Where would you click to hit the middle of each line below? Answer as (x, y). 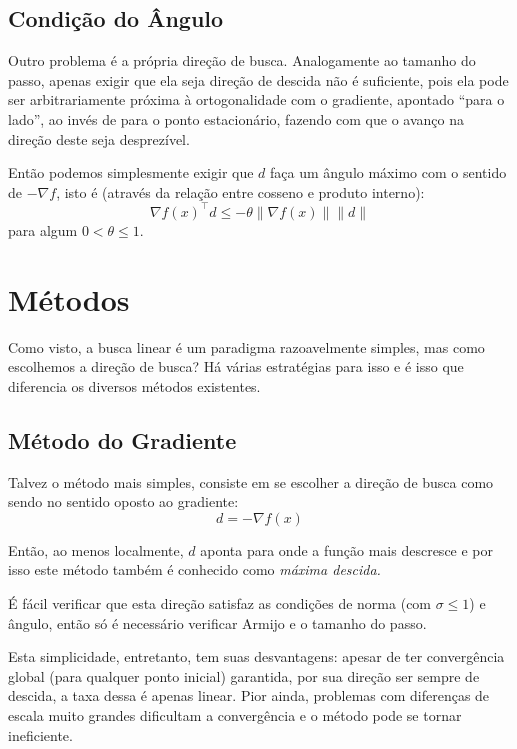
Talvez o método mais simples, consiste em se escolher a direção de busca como (251, 481)
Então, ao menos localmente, (96, 549)
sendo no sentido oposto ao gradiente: (123, 501)
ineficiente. (40, 734)
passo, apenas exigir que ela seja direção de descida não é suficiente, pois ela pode (258, 79)
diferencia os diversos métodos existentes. (134, 385)
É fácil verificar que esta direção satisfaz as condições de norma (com (220, 602)
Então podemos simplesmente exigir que (131, 172)
